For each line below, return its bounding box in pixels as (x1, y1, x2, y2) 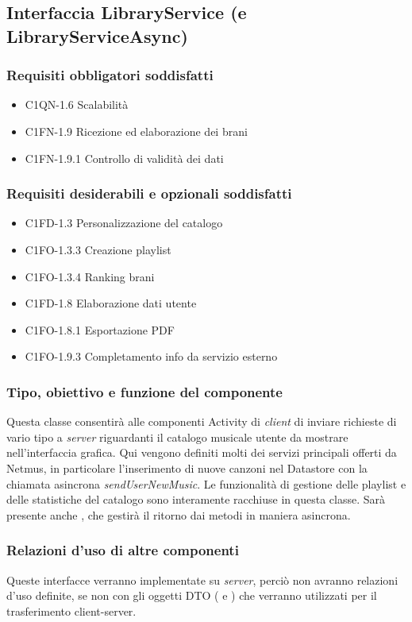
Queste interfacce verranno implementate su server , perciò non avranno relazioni (6, 571, 399, 588)
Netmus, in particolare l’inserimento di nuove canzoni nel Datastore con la (6, 459, 368, 476)
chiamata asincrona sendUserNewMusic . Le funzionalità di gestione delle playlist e (6, 475, 406, 492)
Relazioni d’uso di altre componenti (6, 540, 239, 560)
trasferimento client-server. (6, 602, 137, 619)
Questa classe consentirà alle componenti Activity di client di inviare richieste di (6, 413, 397, 430)
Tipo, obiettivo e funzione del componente (6, 381, 283, 401)
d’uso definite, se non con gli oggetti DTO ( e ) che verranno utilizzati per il (6, 587, 377, 604)
